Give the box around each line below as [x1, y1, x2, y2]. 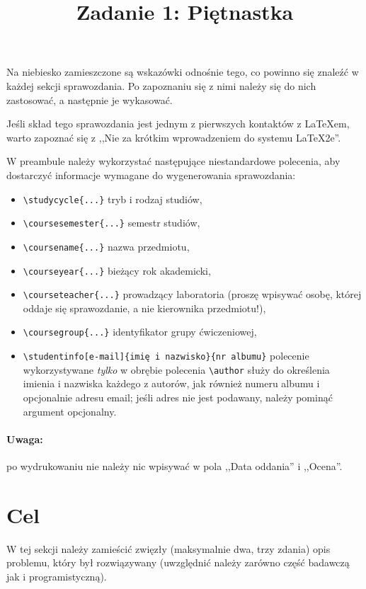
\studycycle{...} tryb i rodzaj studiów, [23, 191, 202, 206]
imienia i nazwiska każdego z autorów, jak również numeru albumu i [23, 376, 320, 391]
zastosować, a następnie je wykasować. [6, 92, 173, 107]
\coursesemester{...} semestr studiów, [23, 215, 200, 230]
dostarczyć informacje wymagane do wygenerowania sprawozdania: [6, 167, 296, 182]
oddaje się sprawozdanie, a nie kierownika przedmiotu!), [23, 300, 266, 315]
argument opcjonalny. [23, 404, 117, 418]
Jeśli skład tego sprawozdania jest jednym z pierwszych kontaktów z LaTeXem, [6, 116, 350, 131]
